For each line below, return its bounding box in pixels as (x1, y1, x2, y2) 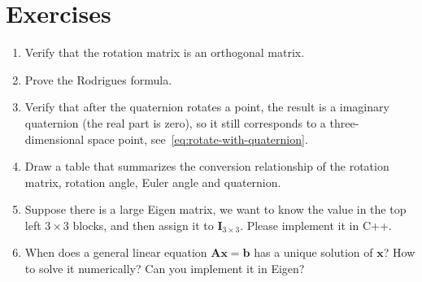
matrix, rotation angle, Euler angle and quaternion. (24, 173, 281, 190)
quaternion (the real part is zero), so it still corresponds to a (24, 114, 326, 131)
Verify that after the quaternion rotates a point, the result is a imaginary (24, 98, 389, 115)
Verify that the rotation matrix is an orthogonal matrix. (24, 44, 305, 61)
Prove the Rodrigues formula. (24, 71, 172, 88)
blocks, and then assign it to (72, 216, 214, 233)
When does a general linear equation (24, 244, 207, 261)
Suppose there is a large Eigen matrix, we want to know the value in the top (24, 201, 407, 218)
